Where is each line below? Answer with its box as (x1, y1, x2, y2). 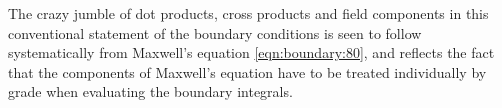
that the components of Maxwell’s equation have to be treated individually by (8, 61, 487, 82)
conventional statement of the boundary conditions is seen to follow (8, 22, 422, 43)
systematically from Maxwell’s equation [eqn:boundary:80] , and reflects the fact (8, 42, 495, 63)
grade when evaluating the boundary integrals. (8, 81, 293, 102)
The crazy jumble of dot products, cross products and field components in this (8, 3, 489, 23)
